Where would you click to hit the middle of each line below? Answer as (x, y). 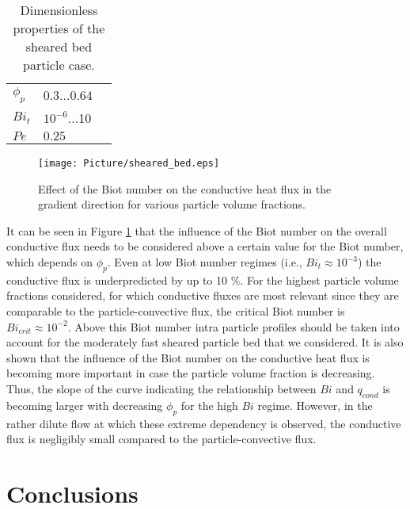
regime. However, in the (315, 405)
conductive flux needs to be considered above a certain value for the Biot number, (205, 246)
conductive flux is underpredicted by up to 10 (117, 279)
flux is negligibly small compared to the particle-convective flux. (161, 439)
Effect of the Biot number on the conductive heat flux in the (185, 188)
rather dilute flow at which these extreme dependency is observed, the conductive (204, 423)
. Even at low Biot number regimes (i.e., (205, 262)
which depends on (49, 262)
